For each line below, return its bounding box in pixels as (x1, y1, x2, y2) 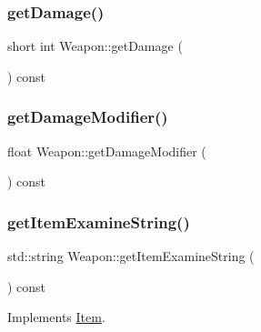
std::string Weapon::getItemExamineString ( (7, 246, 255, 266)
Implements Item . (7, 307, 105, 327)
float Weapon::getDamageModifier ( (7, 141, 206, 160)
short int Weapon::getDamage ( (7, 36, 183, 55)
